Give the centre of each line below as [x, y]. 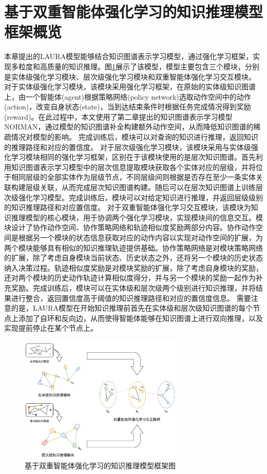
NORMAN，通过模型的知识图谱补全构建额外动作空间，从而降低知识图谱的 [129, 127]
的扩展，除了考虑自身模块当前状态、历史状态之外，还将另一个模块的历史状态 [133, 258]
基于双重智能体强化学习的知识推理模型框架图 [100, 466]
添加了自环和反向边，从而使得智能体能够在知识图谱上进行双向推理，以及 [140, 318]
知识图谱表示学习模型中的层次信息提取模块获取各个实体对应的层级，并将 [133, 167]
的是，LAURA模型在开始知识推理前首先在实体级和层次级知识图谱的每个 [132, 308]
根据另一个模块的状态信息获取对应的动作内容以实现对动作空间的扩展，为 [140, 237]
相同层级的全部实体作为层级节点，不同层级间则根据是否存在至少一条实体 [133, 177]
